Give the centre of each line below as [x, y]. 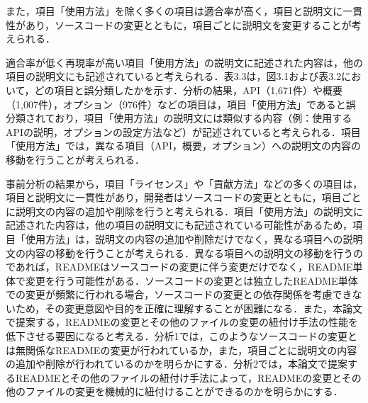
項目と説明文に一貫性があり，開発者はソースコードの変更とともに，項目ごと [184, 197]
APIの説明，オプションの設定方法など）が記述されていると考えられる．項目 [183, 131]
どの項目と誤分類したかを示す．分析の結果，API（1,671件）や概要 [189, 90]
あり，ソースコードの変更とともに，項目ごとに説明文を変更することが [188, 24]
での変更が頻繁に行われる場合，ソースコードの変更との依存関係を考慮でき [179, 294]
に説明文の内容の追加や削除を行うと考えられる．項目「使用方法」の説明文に [184, 211]
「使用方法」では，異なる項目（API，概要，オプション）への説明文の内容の [184, 146]
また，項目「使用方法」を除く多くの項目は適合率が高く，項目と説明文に [174, 11]
